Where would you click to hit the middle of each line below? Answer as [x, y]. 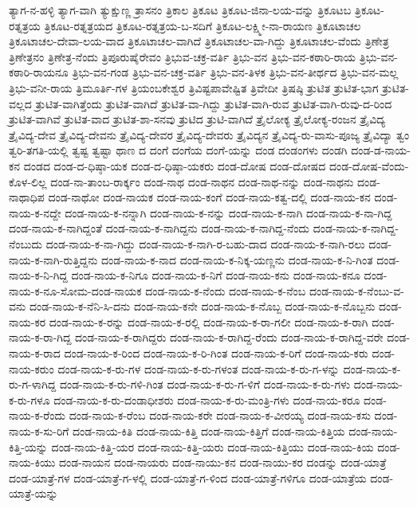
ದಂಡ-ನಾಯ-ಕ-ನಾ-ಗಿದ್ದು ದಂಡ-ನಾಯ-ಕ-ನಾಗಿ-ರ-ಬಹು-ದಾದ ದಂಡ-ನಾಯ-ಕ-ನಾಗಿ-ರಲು [205, 243]
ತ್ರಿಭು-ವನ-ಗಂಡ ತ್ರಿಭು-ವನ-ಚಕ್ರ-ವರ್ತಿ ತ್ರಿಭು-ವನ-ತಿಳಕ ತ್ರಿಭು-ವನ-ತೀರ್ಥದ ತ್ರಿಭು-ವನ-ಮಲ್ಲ [235, 72]
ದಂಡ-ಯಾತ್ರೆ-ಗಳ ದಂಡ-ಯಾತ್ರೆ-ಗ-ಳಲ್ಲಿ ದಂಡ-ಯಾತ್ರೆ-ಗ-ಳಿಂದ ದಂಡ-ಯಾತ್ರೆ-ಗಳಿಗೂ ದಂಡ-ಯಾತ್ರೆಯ [188, 477]
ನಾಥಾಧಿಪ [27, 197]
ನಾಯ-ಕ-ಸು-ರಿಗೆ [39, 431]
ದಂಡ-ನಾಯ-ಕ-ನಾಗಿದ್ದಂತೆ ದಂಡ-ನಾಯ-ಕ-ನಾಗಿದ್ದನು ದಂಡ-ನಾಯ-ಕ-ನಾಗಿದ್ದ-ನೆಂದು [159, 228]
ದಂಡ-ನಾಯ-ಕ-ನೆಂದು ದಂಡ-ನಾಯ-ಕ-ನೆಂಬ [226, 290]
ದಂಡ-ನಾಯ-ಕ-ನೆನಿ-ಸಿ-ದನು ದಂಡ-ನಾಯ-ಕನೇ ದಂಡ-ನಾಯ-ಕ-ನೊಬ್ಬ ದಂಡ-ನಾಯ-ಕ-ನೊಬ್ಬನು [202, 306]
